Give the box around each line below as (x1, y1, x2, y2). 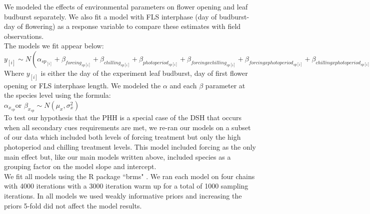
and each (169, 80, 197, 90)
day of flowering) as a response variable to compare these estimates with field (4, 21, 241, 31)
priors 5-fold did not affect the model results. (4, 200, 142, 211)
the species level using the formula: (4, 90, 111, 100)
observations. (4, 30, 44, 41)
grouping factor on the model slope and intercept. (4, 161, 156, 172)
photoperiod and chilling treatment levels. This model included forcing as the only (4, 142, 256, 152)
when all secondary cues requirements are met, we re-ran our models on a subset (4, 122, 251, 132)
